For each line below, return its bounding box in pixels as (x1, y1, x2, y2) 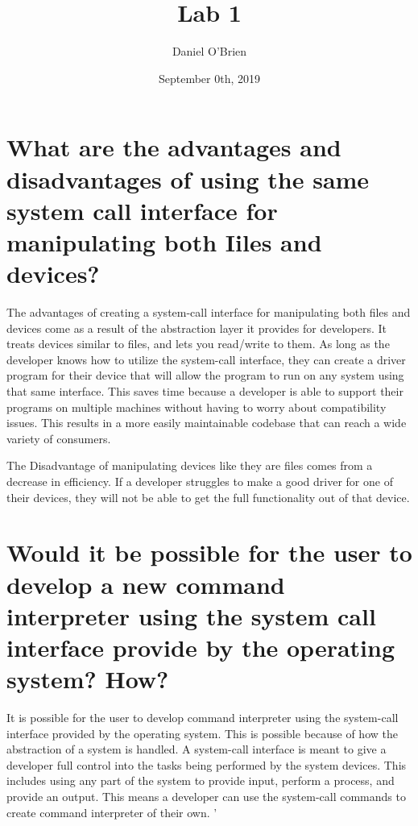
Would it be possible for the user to (6, 536, 412, 569)
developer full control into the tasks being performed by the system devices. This (6, 756, 407, 773)
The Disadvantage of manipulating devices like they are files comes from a (6, 457, 373, 474)
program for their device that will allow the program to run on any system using (6, 367, 404, 384)
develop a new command (6, 567, 285, 600)
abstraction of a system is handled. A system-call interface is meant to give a (6, 741, 387, 758)
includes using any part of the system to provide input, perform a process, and (6, 772, 395, 789)
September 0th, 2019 (158, 69, 261, 86)
